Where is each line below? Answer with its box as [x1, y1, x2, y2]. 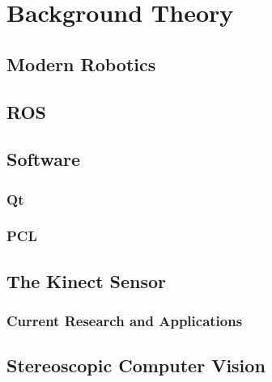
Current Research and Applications [6, 311, 243, 331]
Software [6, 146, 81, 172]
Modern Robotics [6, 51, 156, 76]
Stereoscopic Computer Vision [6, 353, 266, 378]
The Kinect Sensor [6, 268, 167, 293]
